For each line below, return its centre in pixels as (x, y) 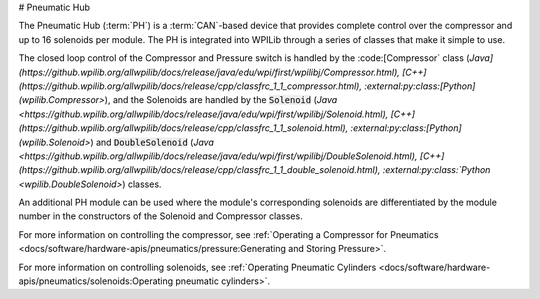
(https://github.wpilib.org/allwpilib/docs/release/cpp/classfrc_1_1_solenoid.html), (183, 128)
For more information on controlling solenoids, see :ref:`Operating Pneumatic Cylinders (197, 267)
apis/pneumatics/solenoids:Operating (96, 281)
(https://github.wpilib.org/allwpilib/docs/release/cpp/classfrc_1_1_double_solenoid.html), (199, 170)
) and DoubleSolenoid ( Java (152, 142)
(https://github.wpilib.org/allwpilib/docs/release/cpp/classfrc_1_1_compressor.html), (190, 86)
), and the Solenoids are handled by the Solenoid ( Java (221, 100)
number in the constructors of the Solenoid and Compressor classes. (161, 216)
